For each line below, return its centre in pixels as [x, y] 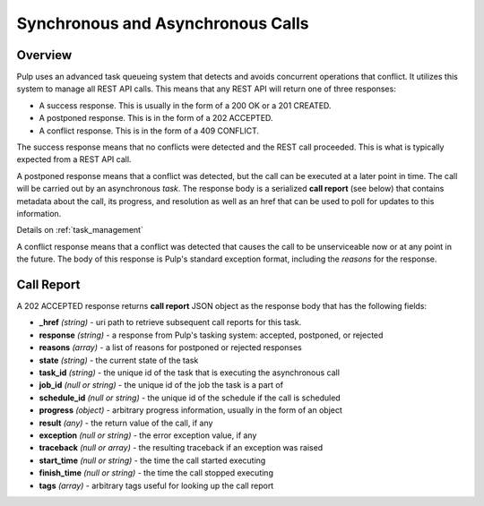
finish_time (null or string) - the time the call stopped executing [156, 473]
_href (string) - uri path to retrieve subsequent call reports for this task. [170, 322]
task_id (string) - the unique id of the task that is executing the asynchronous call [190, 373]
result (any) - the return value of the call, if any [126, 423]
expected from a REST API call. [74, 159]
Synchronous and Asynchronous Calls [163, 23]
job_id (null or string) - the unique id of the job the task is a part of [161, 385]
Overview [44, 55]
